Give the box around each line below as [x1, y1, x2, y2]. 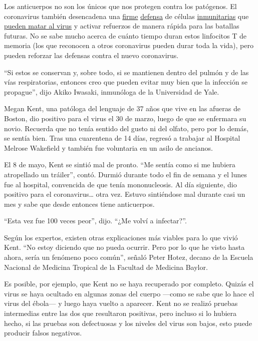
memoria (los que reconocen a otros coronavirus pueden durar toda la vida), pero [4, 40, 253, 51]
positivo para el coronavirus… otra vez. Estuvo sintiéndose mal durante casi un [4, 189, 245, 199]
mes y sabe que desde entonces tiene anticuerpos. [4, 198, 155, 209]
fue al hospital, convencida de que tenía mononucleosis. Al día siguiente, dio [4, 179, 237, 189]
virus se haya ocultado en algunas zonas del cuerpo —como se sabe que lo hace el [4, 288, 254, 298]
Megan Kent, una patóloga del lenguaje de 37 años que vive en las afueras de [4, 103, 240, 114]
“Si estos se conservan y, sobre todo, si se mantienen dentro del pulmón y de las [4, 67, 249, 77]
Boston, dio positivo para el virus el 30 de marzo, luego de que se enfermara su [4, 113, 246, 123]
